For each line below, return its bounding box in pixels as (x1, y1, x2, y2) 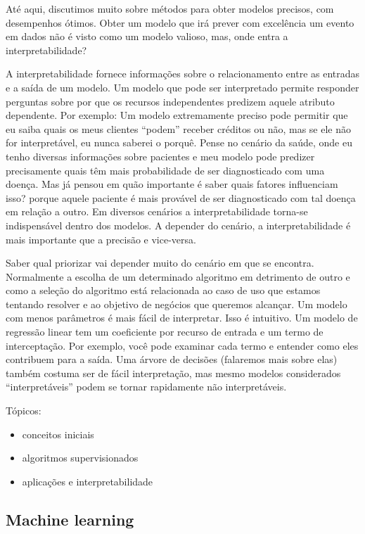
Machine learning (6, 508, 134, 530)
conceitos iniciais (22, 426, 94, 441)
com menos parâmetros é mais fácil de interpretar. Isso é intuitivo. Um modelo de (6, 310, 358, 325)
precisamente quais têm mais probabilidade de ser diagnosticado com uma (6, 163, 325, 177)
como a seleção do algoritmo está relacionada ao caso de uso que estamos (6, 283, 321, 298)
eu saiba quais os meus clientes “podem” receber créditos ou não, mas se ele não (6, 121, 352, 136)
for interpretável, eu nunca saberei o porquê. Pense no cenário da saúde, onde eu (6, 135, 352, 150)
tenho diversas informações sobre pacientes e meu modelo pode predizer (6, 148, 315, 163)
